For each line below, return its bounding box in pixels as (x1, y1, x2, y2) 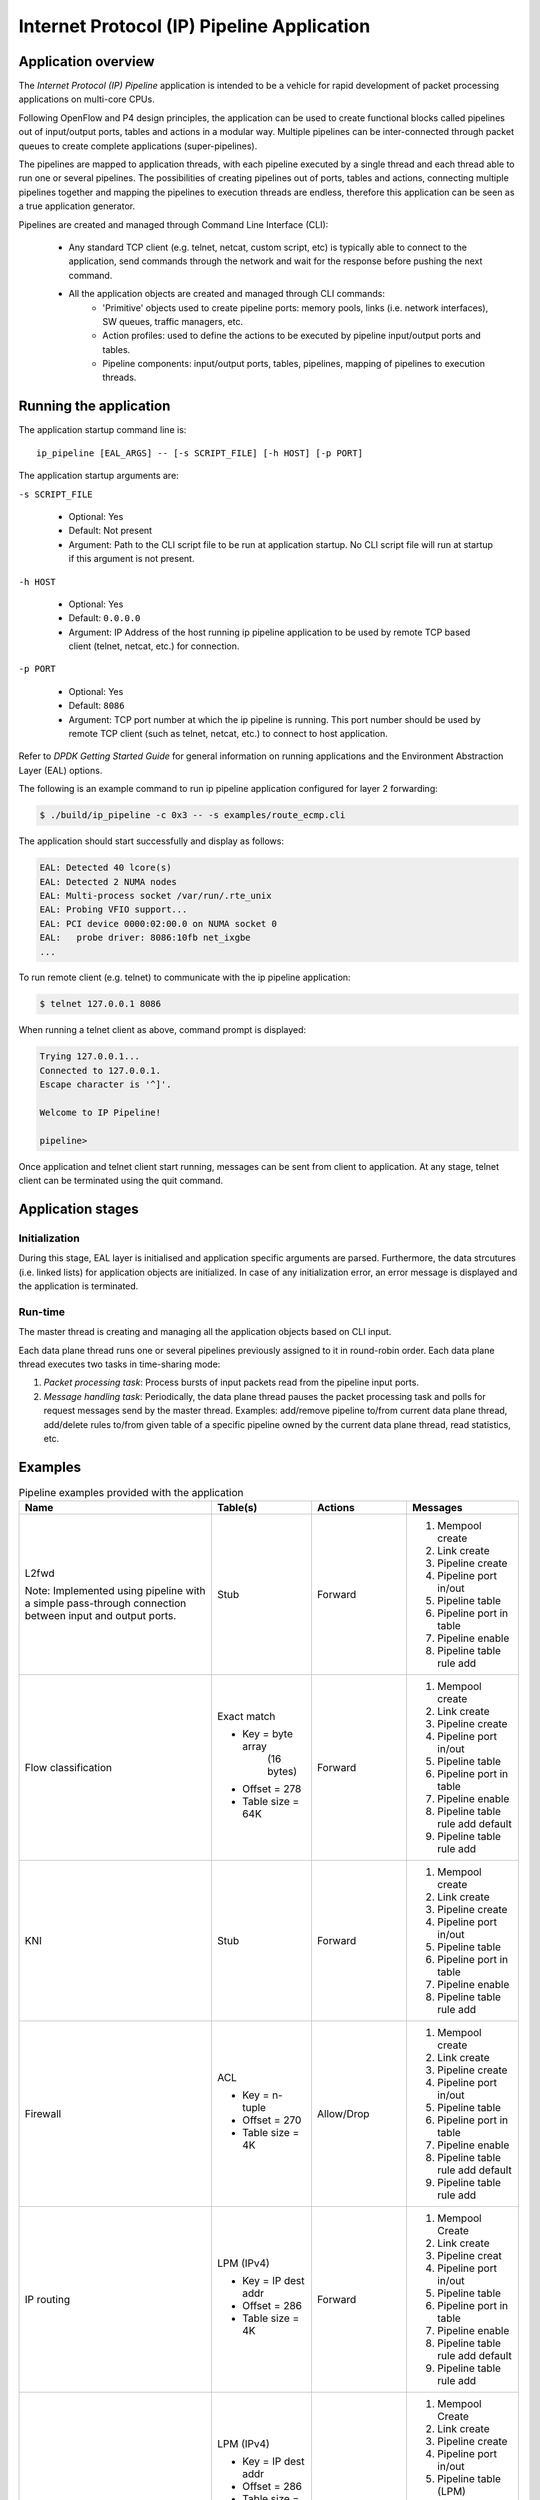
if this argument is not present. (68, 553, 195, 565)
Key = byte (241, 1727, 294, 1741)
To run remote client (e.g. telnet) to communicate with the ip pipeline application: (18, 971, 351, 984)
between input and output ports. (24, 1609, 177, 1623)
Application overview (18, 53, 155, 70)
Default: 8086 (68, 700, 125, 712)
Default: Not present (68, 525, 153, 537)
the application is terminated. (18, 1280, 139, 1292)
